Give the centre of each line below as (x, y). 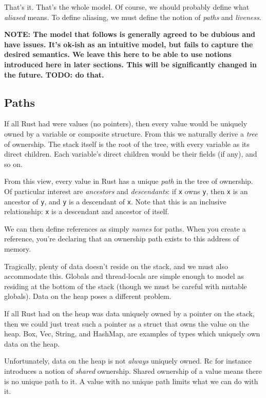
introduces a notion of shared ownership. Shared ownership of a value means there (133, 371)
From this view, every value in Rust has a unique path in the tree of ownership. (129, 181)
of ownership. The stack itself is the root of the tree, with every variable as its (127, 144)
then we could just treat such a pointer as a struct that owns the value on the (127, 323)
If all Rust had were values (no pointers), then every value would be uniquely (126, 124)
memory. (18, 249)
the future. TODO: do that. (54, 74)
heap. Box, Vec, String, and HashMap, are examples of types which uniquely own (132, 334)
